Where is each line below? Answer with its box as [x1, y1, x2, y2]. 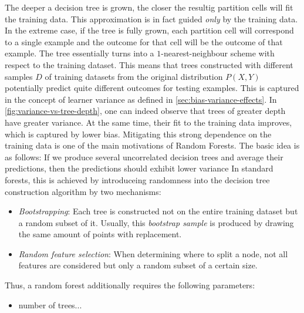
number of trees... [18, 298, 82, 311]
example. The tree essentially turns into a [5, 47, 154, 59]
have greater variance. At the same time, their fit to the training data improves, [5, 116, 292, 128]
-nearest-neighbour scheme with [161, 47, 275, 59]
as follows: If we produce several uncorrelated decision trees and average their [5, 150, 283, 163]
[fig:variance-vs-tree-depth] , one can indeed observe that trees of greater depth [5, 105, 286, 117]
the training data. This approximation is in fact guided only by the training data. [5, 12, 298, 25]
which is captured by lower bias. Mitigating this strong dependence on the [5, 127, 272, 140]
